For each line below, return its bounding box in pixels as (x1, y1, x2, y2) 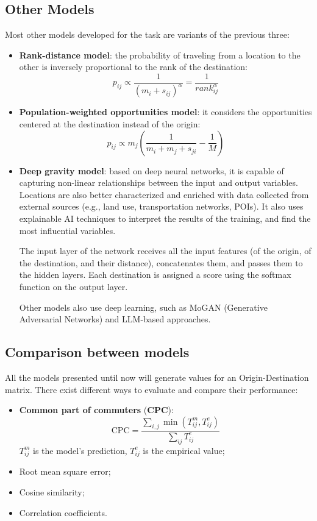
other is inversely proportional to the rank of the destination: (19, 60, 248, 73)
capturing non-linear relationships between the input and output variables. (19, 176, 298, 189)
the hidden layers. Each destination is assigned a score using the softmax (19, 268, 291, 281)
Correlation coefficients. (19, 506, 107, 519)
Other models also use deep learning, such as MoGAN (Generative (19, 300, 268, 313)
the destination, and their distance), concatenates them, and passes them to (19, 256, 303, 269)
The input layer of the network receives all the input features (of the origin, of (19, 244, 312, 257)
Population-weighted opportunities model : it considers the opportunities (19, 105, 312, 118)
